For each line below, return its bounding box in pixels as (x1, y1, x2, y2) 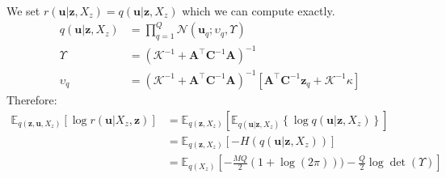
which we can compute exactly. (182, 2, 335, 19)
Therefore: (6, 91, 57, 108)
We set (6, 2, 40, 19)
